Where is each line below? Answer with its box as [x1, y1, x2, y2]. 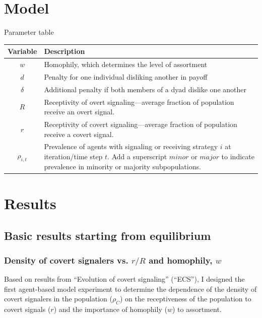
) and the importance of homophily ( [53, 304, 167, 314]
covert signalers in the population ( [4, 293, 112, 304]
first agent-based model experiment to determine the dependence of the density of [4, 283, 257, 294]
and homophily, [149, 253, 213, 266]
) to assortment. [172, 304, 222, 314]
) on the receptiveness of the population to [119, 293, 251, 304]
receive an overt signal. [44, 106, 115, 117]
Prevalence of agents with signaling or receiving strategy [44, 141, 218, 152]
